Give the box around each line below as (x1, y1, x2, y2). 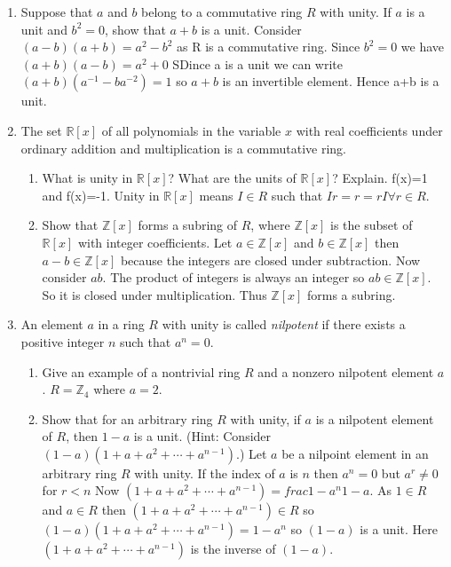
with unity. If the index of (134, 463, 275, 482)
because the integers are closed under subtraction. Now (120, 250, 421, 269)
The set (20, 121, 62, 139)
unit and (20, 20, 67, 38)
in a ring (98, 315, 145, 334)
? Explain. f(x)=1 (332, 169, 428, 187)
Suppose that (20, 3, 93, 20)
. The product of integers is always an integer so (102, 268, 365, 287)
